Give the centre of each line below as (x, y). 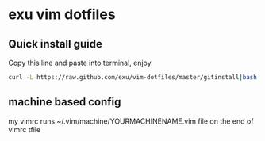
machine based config (65, 102)
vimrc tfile (25, 129)
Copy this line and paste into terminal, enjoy (80, 63)
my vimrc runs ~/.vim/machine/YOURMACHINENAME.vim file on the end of (131, 121)
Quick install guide (56, 44)
